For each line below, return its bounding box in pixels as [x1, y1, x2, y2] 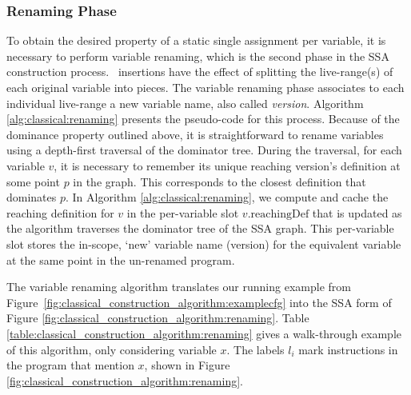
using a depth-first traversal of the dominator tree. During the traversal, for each [6, 142, 402, 158]
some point [6, 173, 60, 190]
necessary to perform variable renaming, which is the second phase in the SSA [6, 47, 389, 64]
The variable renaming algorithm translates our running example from [6, 278, 351, 295]
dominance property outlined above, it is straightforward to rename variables [6, 126, 384, 142]
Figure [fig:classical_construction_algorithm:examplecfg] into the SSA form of [6, 293, 392, 310]
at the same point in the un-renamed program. [6, 251, 235, 268]
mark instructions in [298, 341, 398, 357]
